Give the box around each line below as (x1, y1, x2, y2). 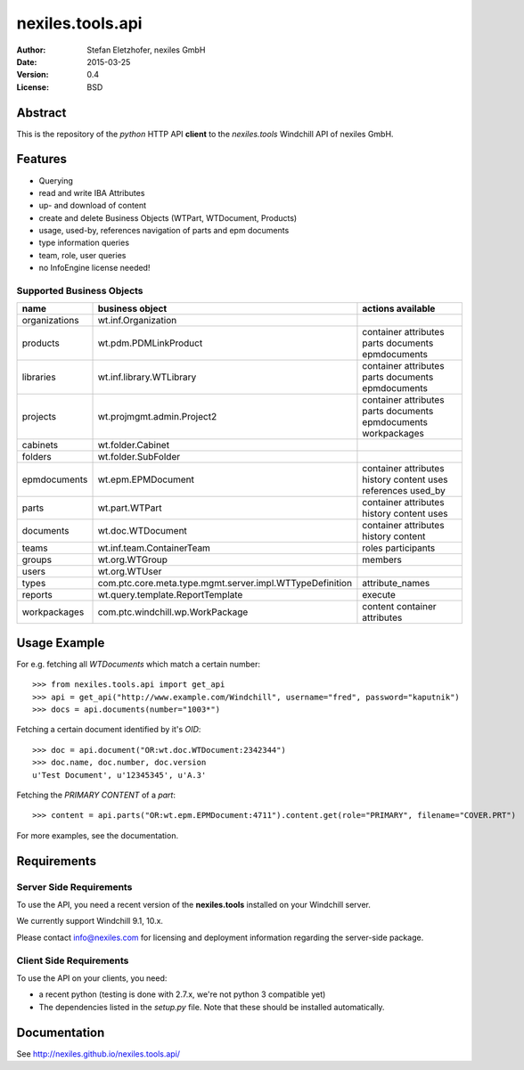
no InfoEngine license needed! (38, 263, 151, 274)
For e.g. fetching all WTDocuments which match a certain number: (16, 658, 261, 669)
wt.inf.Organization (97, 314, 177, 327)
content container (362, 600, 437, 613)
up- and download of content (38, 200, 147, 211)
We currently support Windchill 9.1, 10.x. (16, 916, 164, 927)
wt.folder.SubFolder (97, 451, 181, 463)
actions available (362, 303, 436, 315)
